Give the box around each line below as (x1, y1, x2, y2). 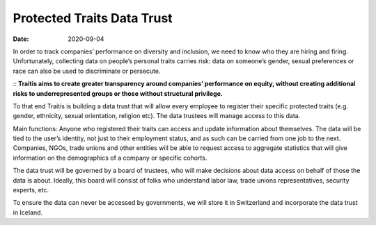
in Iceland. (13, 208, 43, 217)
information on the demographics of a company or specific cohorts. (13, 153, 207, 162)
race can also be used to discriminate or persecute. (13, 67, 161, 75)
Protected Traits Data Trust (13, 10, 173, 26)
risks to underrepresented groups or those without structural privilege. (13, 89, 223, 97)
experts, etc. (13, 186, 49, 194)
